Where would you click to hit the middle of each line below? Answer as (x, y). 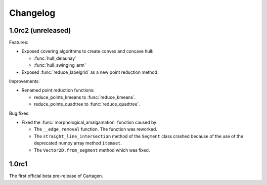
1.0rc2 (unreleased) (40, 30)
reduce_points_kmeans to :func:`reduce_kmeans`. (85, 97)
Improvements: (24, 81)
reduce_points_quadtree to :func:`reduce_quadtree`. (87, 104)
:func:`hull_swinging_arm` (60, 65)
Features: (19, 43)
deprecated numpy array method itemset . (78, 143)
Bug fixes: (19, 113)
